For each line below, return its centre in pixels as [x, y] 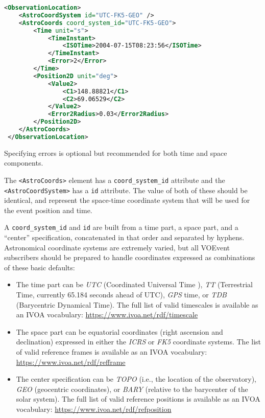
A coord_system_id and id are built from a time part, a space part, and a [121, 227]
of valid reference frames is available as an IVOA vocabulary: [112, 352]
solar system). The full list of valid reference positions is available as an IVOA [138, 399]
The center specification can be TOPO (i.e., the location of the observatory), [136, 379]
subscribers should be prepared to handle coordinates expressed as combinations [130, 257]
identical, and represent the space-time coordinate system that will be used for [127, 200]
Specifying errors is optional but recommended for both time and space [116, 153]
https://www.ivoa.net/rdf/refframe [71, 362]
